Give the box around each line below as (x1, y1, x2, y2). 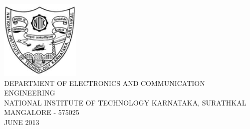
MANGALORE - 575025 (4, 107, 79, 117)
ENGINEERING (4, 87, 55, 98)
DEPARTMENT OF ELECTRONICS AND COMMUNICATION (4, 77, 205, 88)
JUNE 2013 (4, 116, 39, 127)
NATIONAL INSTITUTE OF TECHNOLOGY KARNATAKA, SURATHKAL (4, 97, 247, 107)
